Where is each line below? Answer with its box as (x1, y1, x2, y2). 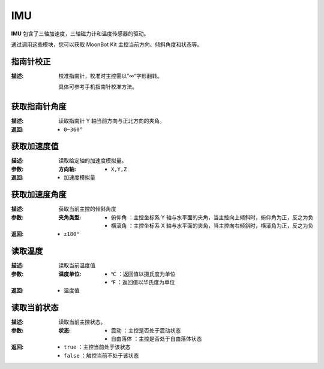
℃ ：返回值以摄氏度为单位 (111, 270, 176, 277)
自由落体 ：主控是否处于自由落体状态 (111, 335, 202, 343)
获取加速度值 (11, 141, 59, 152)
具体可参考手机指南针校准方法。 (58, 83, 137, 90)
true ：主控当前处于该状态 (64, 343, 131, 350)
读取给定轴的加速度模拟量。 (58, 157, 127, 164)
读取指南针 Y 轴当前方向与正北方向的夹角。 (58, 117, 165, 125)
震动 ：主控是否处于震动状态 (111, 326, 181, 334)
